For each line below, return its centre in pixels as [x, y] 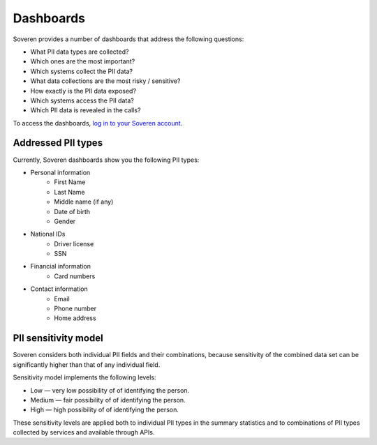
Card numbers [75, 276]
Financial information [60, 266]
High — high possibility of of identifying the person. [105, 410]
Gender [65, 221]
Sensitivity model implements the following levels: [84, 377]
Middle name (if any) [84, 202]
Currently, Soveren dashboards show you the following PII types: [106, 160]
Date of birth [72, 211]
